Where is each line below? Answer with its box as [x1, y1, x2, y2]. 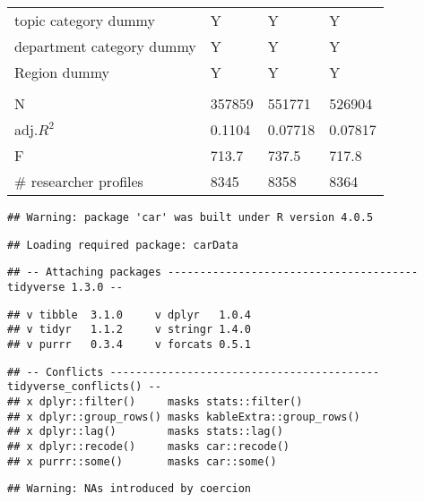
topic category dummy [14, 10, 155, 30]
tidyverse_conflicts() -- [7, 380, 161, 394]
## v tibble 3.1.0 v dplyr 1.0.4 [7, 308, 252, 321]
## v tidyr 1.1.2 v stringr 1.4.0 [7, 323, 252, 336]
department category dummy [14, 36, 196, 56]
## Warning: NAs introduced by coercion [7, 482, 252, 496]
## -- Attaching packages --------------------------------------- [7, 266, 419, 279]
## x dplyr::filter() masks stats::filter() [7, 395, 303, 408]
